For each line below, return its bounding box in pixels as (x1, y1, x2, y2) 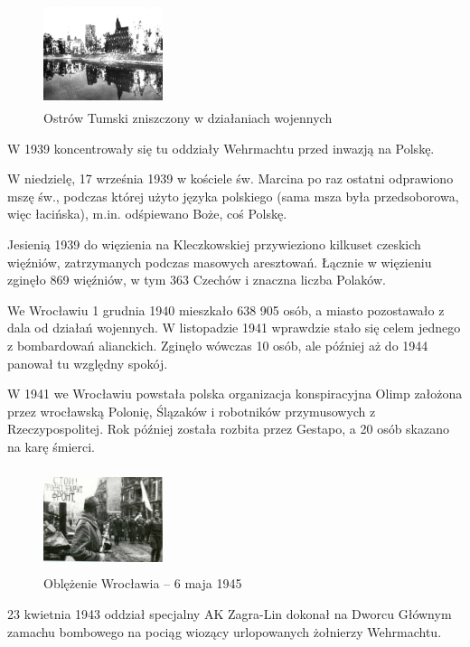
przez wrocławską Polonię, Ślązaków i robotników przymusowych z (7, 401, 376, 420)
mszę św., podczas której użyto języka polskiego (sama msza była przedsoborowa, (7, 186, 459, 205)
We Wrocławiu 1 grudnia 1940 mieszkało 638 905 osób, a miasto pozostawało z (7, 300, 445, 319)
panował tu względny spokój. (7, 353, 168, 372)
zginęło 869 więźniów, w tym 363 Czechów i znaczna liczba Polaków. (7, 270, 386, 289)
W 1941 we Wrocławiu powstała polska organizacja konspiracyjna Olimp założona (7, 384, 463, 403)
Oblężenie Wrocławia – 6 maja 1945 (43, 574, 242, 593)
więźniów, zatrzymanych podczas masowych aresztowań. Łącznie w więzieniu (7, 252, 432, 271)
